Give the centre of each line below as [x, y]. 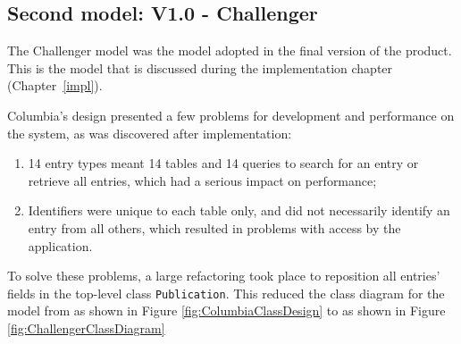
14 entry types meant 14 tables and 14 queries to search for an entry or [223, 163]
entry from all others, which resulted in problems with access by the [214, 227]
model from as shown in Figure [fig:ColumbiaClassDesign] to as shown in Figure [226, 310]
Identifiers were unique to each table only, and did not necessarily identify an [239, 210]
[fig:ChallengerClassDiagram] [86, 327]
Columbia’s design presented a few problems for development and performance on [231, 115]
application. [60, 245]
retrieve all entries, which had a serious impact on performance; [202, 180]
